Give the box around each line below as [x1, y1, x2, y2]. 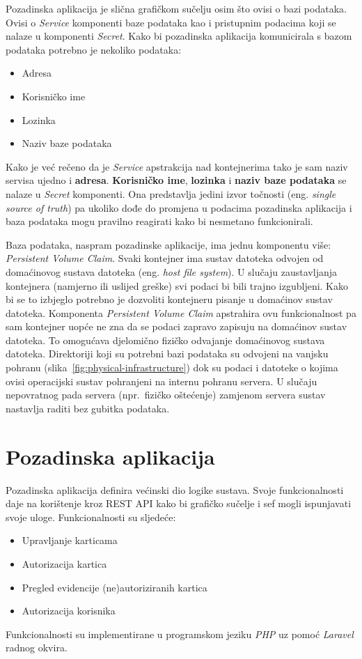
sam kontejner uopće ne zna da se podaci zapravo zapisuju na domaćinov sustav [6, 319, 347, 334]
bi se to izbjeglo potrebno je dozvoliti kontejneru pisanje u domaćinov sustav [6, 292, 333, 307]
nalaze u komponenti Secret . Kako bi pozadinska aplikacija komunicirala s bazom [6, 29, 352, 43]
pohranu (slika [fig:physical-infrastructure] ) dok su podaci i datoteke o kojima [6, 360, 338, 375]
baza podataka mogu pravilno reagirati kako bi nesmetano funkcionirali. [6, 214, 313, 228]
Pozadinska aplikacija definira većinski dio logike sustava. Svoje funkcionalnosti [6, 482, 344, 497]
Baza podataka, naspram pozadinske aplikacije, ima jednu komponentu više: [6, 237, 331, 251]
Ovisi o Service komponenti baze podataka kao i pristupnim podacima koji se [6, 15, 336, 29]
